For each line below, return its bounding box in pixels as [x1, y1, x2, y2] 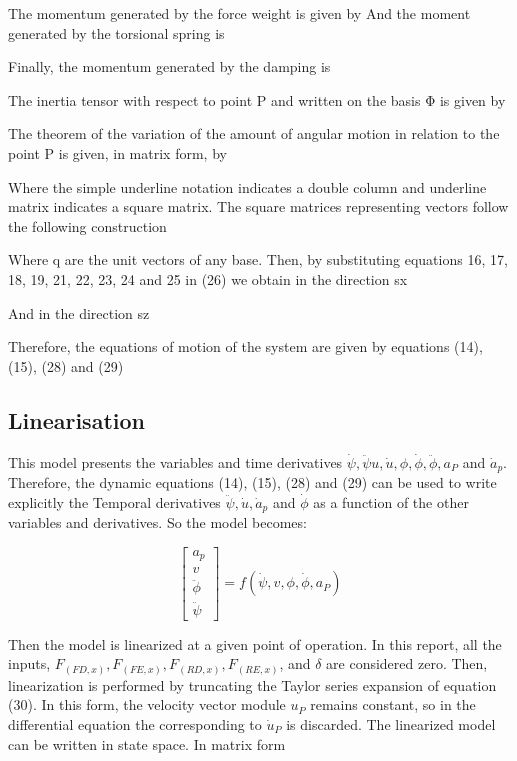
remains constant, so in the [310, 694, 476, 715]
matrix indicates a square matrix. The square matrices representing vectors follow [8, 196, 509, 217]
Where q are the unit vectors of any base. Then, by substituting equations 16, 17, [8, 249, 508, 270]
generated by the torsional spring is [8, 22, 225, 43]
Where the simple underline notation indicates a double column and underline [8, 176, 487, 197]
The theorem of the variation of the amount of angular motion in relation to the [8, 123, 500, 144]
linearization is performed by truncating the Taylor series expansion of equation [8, 674, 497, 695]
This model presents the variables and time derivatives [8, 451, 343, 472]
